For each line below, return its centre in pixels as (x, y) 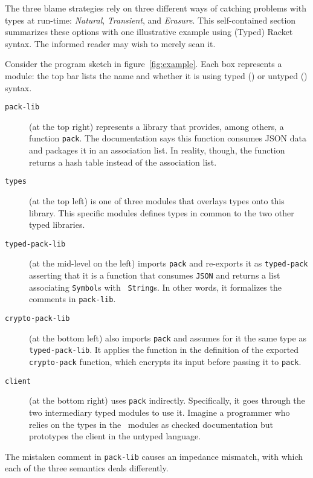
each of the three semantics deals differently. (87, 468)
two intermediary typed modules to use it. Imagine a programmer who (160, 412)
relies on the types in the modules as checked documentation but (151, 424)
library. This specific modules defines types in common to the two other (162, 212)
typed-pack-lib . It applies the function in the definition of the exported (164, 350)
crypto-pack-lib (37, 318)
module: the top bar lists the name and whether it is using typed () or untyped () (156, 75)
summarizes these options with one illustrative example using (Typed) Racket (149, 32)
